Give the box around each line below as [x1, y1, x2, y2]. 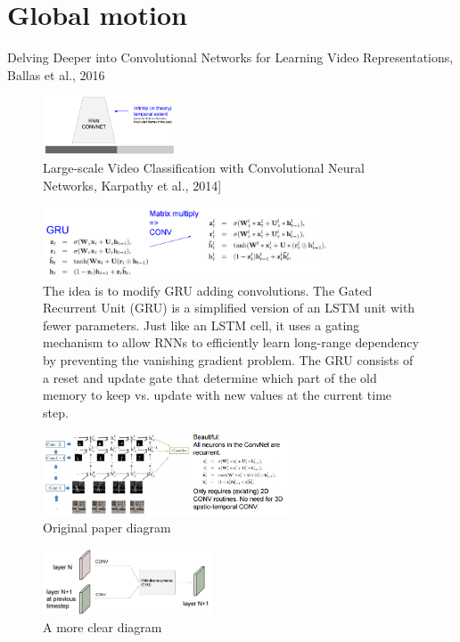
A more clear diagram [43, 617, 162, 636]
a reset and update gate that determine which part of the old [43, 368, 377, 386]
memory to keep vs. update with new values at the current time [43, 386, 392, 404]
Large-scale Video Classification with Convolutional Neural [43, 158, 366, 177]
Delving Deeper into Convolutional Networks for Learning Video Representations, [7, 48, 454, 67]
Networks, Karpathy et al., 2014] [43, 175, 222, 194]
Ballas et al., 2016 [7, 65, 105, 84]
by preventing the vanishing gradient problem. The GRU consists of [43, 350, 414, 369]
